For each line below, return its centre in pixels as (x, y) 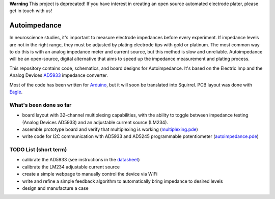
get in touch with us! (31, 11)
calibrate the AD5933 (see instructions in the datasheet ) (81, 160)
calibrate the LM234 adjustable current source (71, 167)
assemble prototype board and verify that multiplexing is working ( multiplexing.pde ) (110, 129)
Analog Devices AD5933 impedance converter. (59, 75)
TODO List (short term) (38, 150)
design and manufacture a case (55, 188)
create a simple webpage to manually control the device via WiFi (90, 174)
